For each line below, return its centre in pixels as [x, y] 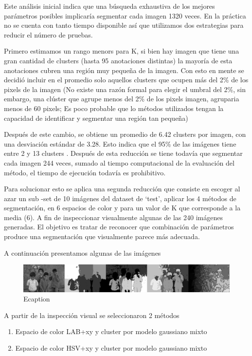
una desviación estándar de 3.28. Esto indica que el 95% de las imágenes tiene [120, 143]
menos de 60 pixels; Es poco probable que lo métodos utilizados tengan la [114, 108]
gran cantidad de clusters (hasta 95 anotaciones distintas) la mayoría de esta [118, 60]
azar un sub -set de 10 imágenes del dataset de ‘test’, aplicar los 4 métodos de [120, 198]
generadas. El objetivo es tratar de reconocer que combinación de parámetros [119, 227]
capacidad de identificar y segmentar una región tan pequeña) [96, 118]
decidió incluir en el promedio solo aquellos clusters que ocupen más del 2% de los [126, 80]
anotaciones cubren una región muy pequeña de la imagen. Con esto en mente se [124, 70]
